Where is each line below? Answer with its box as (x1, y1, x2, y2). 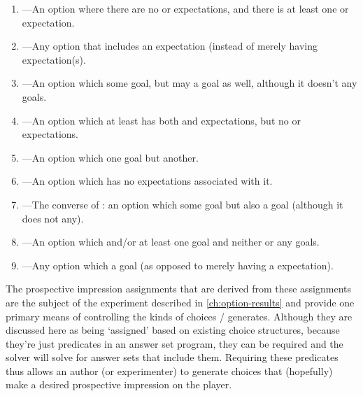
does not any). (22, 211, 84, 225)
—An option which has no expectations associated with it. (22, 174, 273, 188)
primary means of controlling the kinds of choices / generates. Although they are (6, 309, 353, 323)
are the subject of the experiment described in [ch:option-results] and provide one (6, 295, 355, 309)
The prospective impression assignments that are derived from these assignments (6, 281, 352, 296)
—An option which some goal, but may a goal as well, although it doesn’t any (22, 76, 357, 90)
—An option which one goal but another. (22, 150, 199, 164)
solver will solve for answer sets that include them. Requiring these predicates (6, 350, 339, 365)
